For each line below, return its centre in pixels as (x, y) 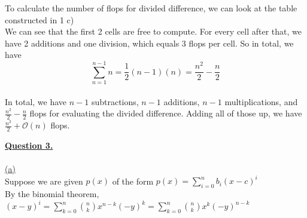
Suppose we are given (44, 181)
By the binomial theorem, (52, 194)
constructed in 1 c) (39, 19)
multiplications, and (261, 101)
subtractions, (115, 101)
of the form (133, 181)
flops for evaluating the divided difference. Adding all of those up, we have (166, 113)
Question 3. (29, 145)
